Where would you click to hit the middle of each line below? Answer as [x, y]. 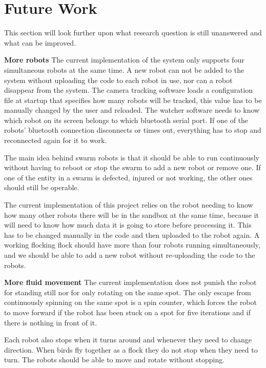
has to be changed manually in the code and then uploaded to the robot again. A [132, 234]
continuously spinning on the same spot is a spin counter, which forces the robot [130, 302]
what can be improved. [40, 42]
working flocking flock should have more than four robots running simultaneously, [132, 245]
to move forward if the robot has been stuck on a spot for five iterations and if [127, 312]
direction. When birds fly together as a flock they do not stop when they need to [131, 349]
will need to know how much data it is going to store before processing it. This [128, 225]
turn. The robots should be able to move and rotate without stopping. [115, 360]
